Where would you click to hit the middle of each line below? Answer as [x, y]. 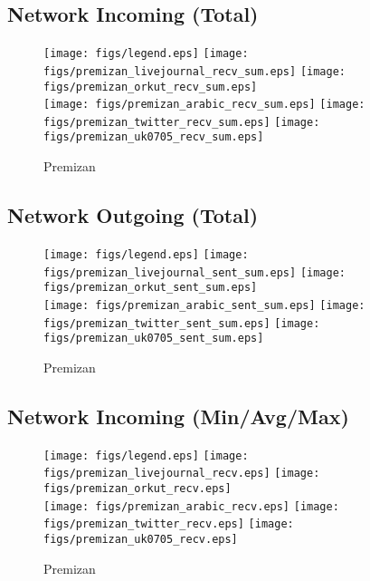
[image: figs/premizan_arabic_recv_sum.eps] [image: [204, 105]
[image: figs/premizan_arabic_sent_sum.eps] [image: [204, 305]
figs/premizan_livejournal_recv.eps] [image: [182, 474]
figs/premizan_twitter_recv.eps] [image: [169, 524]
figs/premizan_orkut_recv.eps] [138, 488]
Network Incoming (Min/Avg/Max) [178, 416]
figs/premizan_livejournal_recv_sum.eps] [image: [194, 71]
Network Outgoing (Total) [133, 215]
